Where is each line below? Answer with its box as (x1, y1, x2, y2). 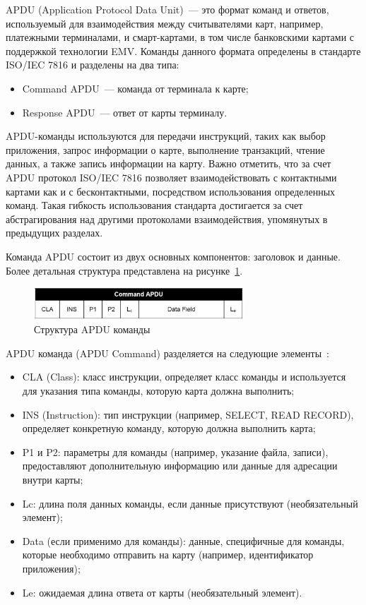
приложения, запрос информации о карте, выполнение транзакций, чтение (6, 142, 325, 157)
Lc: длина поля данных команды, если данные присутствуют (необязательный (22, 496, 358, 510)
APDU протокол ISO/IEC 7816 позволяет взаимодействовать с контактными (6, 169, 337, 184)
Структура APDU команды (34, 322, 150, 337)
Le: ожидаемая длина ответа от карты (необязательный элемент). (22, 585, 302, 599)
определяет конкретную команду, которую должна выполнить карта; (22, 421, 316, 436)
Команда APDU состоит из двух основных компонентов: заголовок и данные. (6, 248, 341, 263)
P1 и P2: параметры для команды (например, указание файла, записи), (22, 444, 329, 459)
